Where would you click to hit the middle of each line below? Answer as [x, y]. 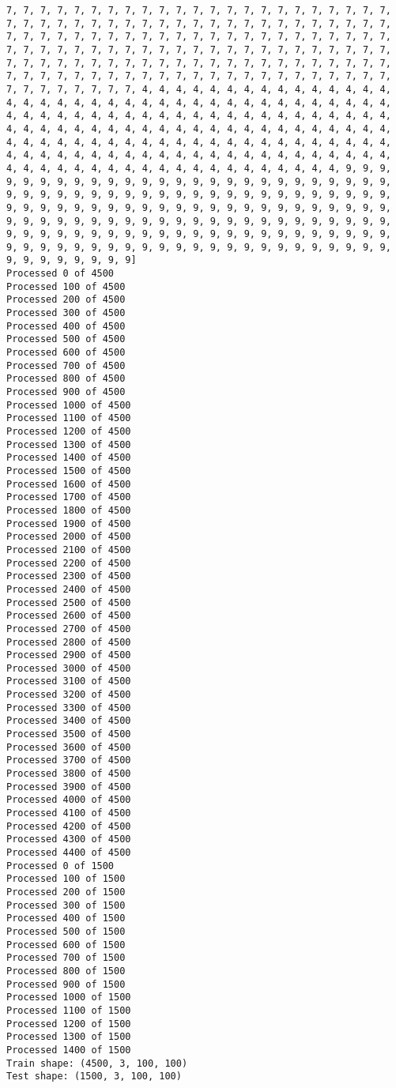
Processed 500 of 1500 [66, 931]
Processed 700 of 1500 [66, 958]
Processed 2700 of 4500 [69, 629]
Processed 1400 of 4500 [69, 458]
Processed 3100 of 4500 [69, 681]
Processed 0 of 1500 [60, 866]
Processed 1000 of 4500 [69, 405]
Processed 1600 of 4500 [69, 484]
